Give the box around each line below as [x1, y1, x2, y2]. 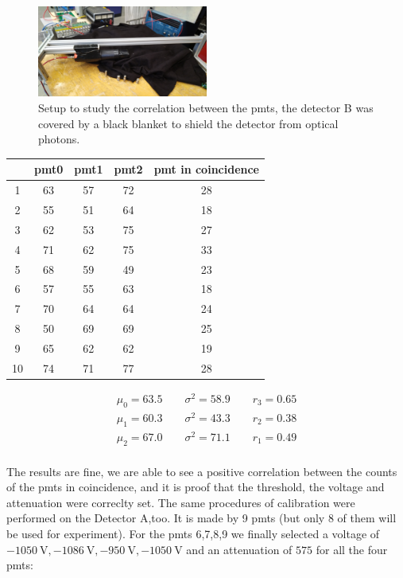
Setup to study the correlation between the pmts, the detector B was [38, 100, 374, 116]
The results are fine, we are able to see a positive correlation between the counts [6, 463, 397, 479]
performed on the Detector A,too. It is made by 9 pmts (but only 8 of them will [6, 510, 397, 526]
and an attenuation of [186, 541, 293, 557]
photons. [38, 131, 80, 147]
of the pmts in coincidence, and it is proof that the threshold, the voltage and [6, 478, 385, 495]
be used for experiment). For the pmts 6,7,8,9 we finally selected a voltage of [6, 525, 380, 541]
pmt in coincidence [153, 161, 259, 178]
